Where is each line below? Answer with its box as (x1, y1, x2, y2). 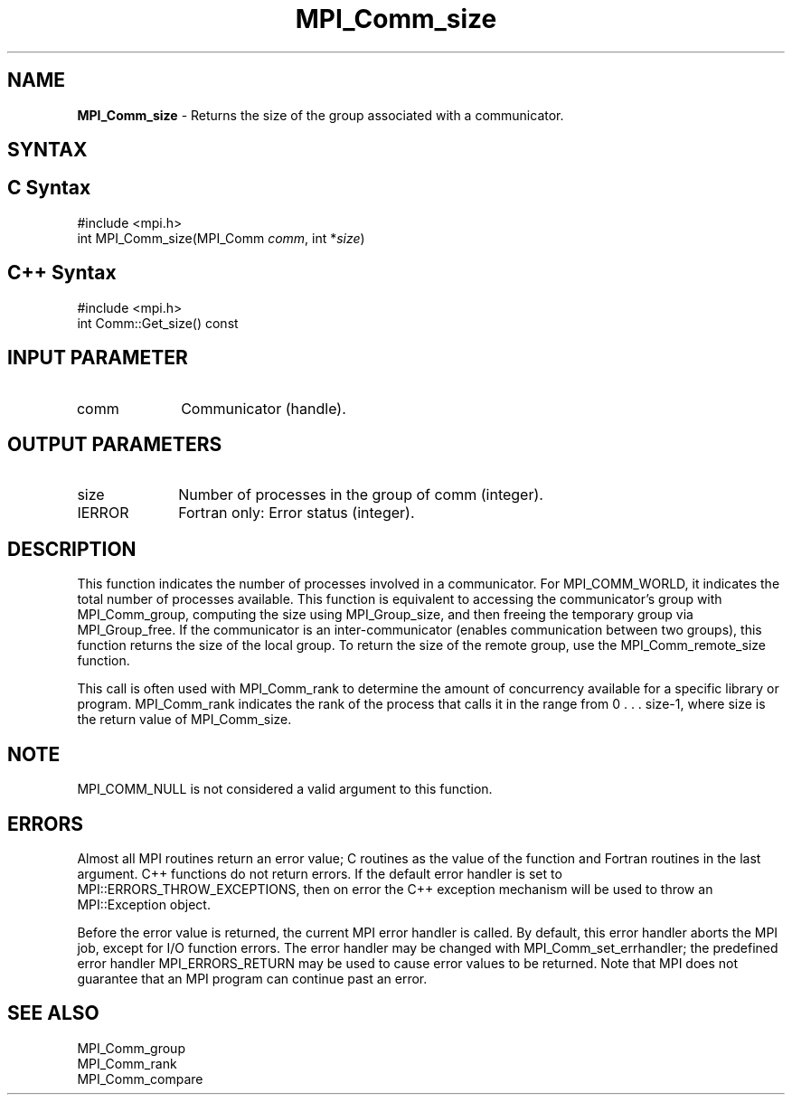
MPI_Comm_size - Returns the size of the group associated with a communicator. (77, 107, 564, 123)
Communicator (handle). (181, 399, 346, 418)
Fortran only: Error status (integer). (178, 504, 415, 523)
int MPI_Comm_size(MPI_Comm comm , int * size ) (77, 230, 365, 246)
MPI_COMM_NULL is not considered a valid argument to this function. (77, 781, 493, 797)
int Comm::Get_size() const (77, 315, 239, 331)
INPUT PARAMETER (7, 346, 188, 370)
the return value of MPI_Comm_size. (77, 711, 292, 728)
